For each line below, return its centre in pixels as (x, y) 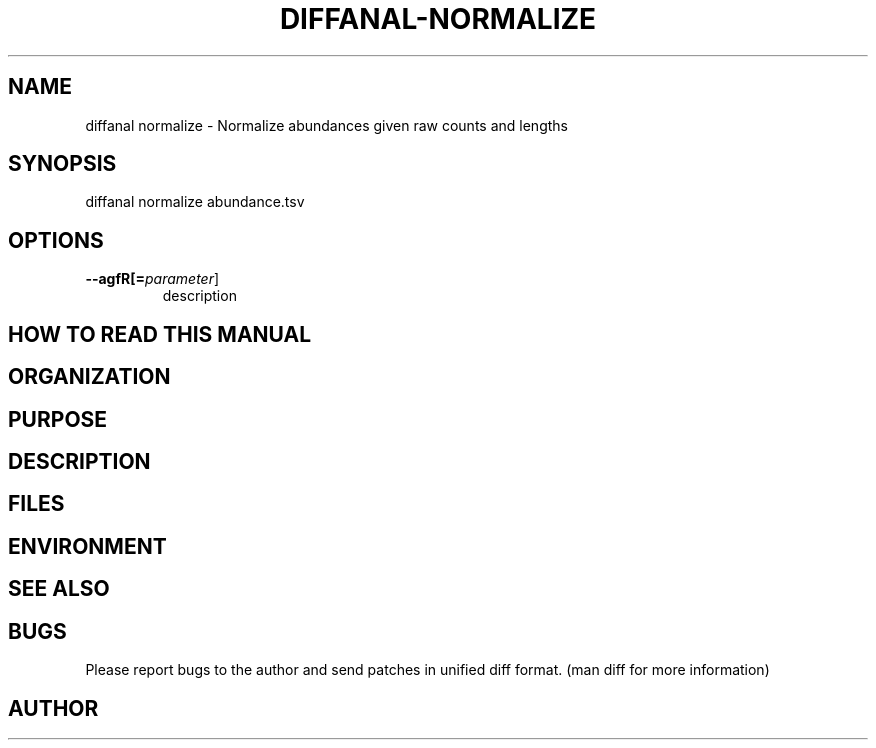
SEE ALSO (59, 589)
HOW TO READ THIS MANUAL (160, 334)
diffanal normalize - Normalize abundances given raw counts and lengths (326, 125)
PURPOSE (58, 419)
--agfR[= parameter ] (152, 279)
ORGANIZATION (89, 377)
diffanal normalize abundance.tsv (195, 202)
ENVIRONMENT (87, 546)
